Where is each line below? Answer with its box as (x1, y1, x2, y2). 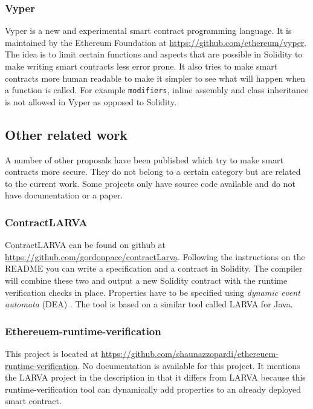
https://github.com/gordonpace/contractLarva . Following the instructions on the (5, 250, 305, 263)
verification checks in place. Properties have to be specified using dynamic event (5, 286, 300, 298)
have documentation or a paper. (5, 189, 123, 201)
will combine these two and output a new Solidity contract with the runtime (5, 274, 288, 287)
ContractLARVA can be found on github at (5, 238, 166, 251)
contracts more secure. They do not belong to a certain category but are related (5, 165, 301, 178)
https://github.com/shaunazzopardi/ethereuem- (101, 347, 279, 360)
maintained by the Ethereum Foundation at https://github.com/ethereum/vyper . (5, 36, 307, 48)
